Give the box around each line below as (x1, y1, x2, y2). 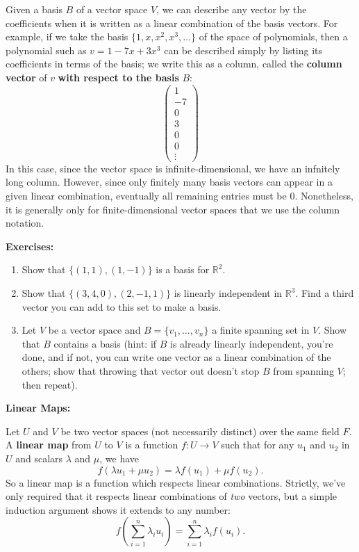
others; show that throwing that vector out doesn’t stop (22, 363, 260, 378)
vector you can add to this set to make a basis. (22, 299, 222, 314)
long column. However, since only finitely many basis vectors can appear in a (6, 174, 333, 189)
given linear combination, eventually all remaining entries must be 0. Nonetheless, (6, 188, 353, 203)
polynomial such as (6, 42, 87, 57)
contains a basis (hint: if (53, 336, 157, 350)
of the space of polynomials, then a (199, 29, 348, 44)
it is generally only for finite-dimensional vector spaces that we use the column (6, 202, 340, 216)
